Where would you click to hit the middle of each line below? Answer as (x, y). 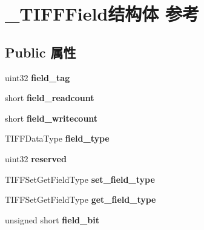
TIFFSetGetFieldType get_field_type (81, 199)
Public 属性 (41, 52)
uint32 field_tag (38, 77)
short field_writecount (51, 118)
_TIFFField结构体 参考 (102, 14)
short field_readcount (50, 98)
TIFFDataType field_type (57, 138)
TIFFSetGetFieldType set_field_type (80, 179)
